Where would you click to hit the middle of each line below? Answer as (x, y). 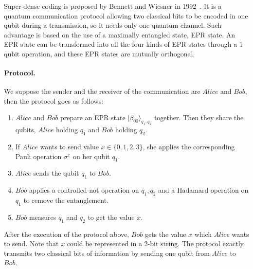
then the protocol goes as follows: (54, 100)
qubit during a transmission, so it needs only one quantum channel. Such (113, 25)
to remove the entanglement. (66, 200)
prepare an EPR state (93, 117)
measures (43, 217)
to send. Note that (31, 243)
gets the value (165, 234)
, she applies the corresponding (189, 147)
